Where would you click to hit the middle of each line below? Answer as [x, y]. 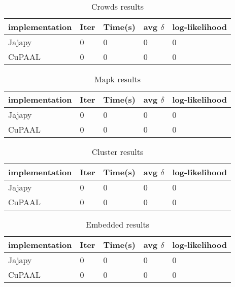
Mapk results [117, 79]
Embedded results [117, 224]
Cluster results [117, 152]
